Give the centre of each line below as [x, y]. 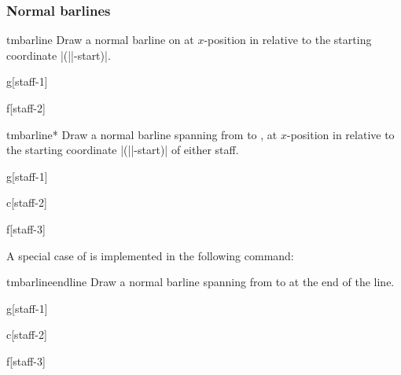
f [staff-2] [26, 108]
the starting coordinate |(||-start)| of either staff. [123, 150]
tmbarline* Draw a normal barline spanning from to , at [142, 134]
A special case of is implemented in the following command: [150, 255]
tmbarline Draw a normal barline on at [100, 40]
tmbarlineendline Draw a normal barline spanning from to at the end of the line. [200, 282]
